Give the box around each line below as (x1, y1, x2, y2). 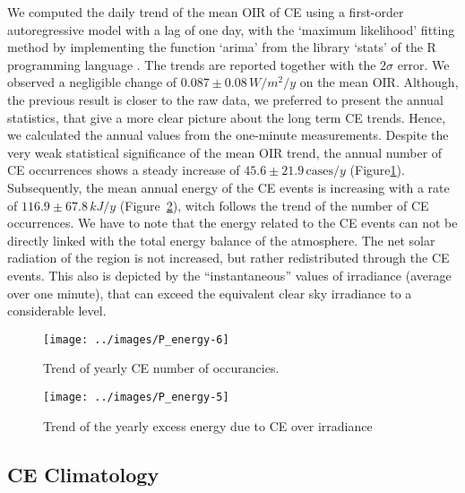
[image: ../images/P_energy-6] (43, 333, 229, 346)
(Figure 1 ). (349, 160, 405, 179)
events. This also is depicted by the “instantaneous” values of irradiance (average (7, 265, 452, 284)
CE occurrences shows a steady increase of (7, 160, 240, 179)
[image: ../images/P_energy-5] (43, 390, 229, 403)
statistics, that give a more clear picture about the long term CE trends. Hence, (7, 108, 446, 126)
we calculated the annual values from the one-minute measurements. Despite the (7, 125, 449, 144)
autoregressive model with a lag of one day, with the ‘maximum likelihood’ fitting (7, 20, 455, 39)
